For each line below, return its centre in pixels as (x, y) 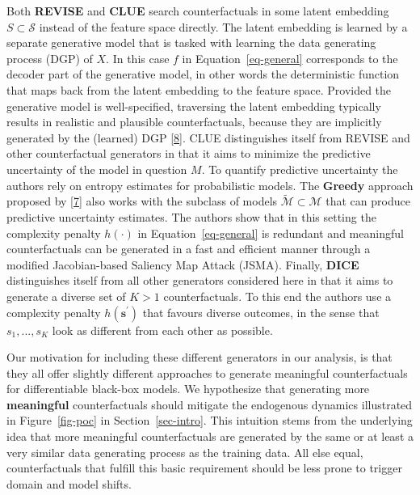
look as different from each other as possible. (162, 330)
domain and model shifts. (69, 483)
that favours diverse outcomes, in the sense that (261, 312)
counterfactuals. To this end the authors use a (277, 296)
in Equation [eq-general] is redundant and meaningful (271, 233)
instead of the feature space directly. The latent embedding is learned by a (223, 26)
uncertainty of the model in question (97, 169)
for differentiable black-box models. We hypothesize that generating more (188, 389)
